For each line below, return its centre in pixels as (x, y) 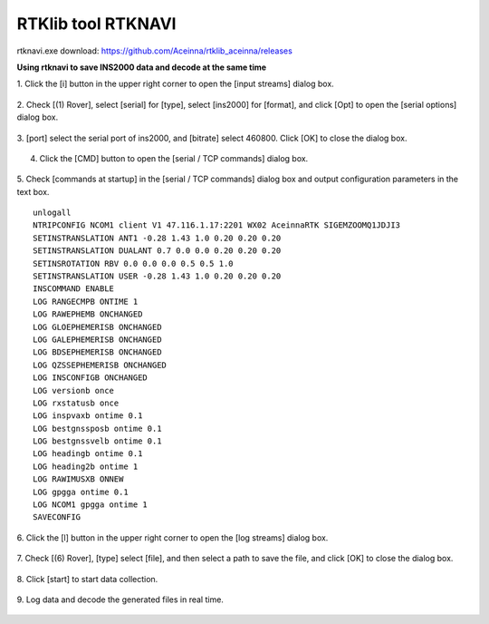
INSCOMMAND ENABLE (74, 289)
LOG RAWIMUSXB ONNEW (78, 479)
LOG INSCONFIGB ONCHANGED (91, 378)
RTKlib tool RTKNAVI (96, 24)
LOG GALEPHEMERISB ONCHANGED (97, 339)
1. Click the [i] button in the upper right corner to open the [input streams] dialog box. (175, 84)
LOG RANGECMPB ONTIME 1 (86, 301)
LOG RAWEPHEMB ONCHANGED (88, 314)
